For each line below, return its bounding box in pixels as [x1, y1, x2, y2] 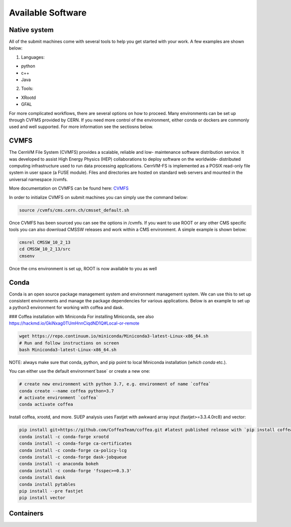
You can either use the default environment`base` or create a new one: [9, 368, 150, 374]
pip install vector [19, 495, 65, 501]
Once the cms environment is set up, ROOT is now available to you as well [9, 265, 157, 271]
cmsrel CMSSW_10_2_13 [19, 239, 71, 245]
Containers [9, 509, 44, 517]
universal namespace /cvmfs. [9, 176, 68, 182]
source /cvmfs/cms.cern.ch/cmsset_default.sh [19, 207, 129, 213]
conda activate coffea [19, 402, 73, 407]
